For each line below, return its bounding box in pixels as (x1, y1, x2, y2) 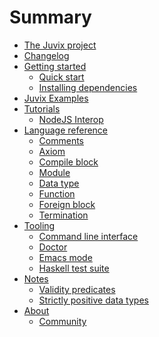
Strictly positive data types (38, 294, 149, 306)
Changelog (23, 49, 70, 61)
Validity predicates (38, 283, 116, 295)
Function (38, 187, 76, 200)
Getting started (23, 60, 87, 72)
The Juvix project (23, 39, 97, 51)
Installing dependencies (38, 81, 138, 93)
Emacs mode (38, 251, 93, 263)
